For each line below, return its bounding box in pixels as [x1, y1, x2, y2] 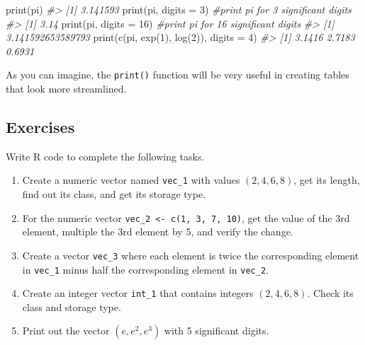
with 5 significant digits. [164, 323, 269, 338]
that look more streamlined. [6, 81, 127, 96]
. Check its [307, 286, 354, 300]
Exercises [6, 116, 75, 138]
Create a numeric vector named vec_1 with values [22, 172, 240, 187]
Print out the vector [22, 323, 110, 338]
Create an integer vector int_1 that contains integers [22, 286, 254, 300]
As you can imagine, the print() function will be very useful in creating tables [6, 67, 349, 82]
